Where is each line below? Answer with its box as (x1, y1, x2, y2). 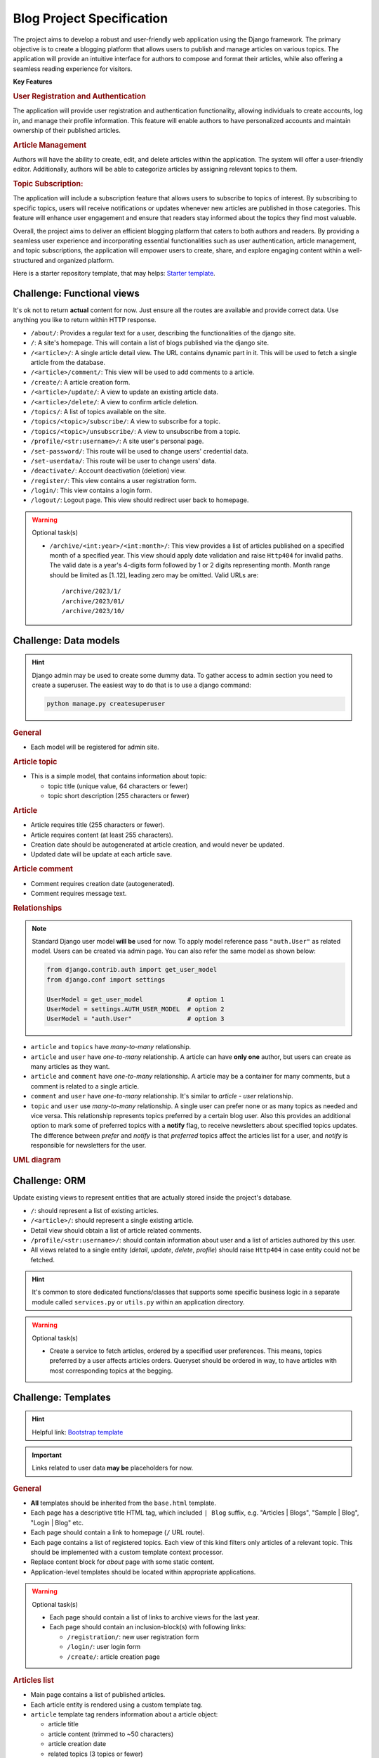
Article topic (13, 757, 58, 766)
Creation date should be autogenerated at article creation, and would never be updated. (30, 840, 284, 849)
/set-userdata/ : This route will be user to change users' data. (30, 456, 217, 465)
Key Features (13, 77, 53, 86)
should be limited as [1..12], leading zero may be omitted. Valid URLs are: (49, 570, 259, 579)
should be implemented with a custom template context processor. (30, 1548, 224, 1556)
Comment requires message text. (30, 889, 127, 897)
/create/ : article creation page (67, 1653, 161, 1661)
